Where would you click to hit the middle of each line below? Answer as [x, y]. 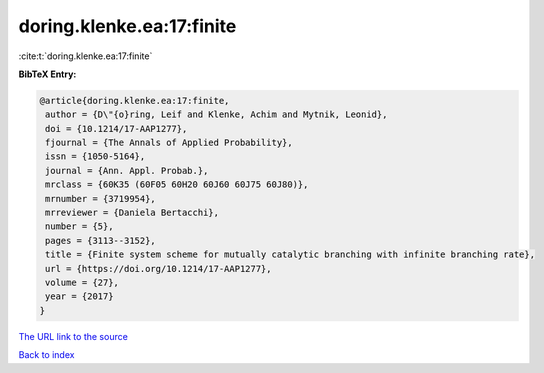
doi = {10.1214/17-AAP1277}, [116, 128]
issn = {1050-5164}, [95, 156]
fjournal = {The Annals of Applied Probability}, [169, 143]
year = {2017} [79, 296]
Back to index [46, 355]
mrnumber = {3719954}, [101, 198]
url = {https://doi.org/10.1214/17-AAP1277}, [158, 268]
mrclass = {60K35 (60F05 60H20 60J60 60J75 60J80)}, [177, 184]
